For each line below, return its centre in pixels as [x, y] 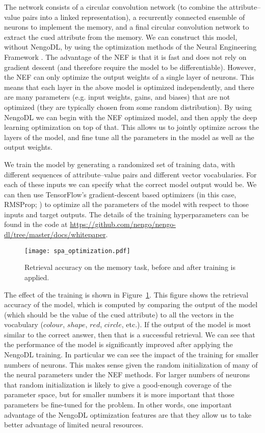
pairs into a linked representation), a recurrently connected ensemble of [134, 17]
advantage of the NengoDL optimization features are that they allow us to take [128, 414]
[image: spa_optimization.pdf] [77, 251]
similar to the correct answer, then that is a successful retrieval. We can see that [130, 334]
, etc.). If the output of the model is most [186, 324]
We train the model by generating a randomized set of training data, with [120, 164]
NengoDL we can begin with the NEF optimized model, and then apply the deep [131, 117]
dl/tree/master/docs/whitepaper [55, 234]
